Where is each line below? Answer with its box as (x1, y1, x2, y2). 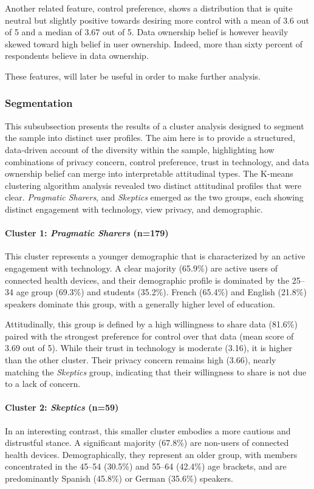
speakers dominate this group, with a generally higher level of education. (5, 297, 275, 310)
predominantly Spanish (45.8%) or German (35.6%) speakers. (5, 472, 233, 485)
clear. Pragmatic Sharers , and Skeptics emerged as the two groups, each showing (5, 191, 304, 203)
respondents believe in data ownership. (5, 49, 149, 62)
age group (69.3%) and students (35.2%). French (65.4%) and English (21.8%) (16, 286, 307, 298)
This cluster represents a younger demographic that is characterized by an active (5, 250, 305, 262)
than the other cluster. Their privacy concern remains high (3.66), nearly (5, 354, 276, 366)
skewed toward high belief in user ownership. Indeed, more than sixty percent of (5, 37, 303, 50)
